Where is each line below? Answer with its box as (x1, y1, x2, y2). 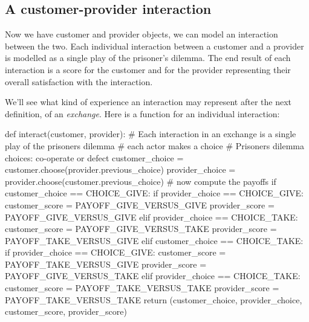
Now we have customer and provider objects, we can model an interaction (5, 28, 278, 40)
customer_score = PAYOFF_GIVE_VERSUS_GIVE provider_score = (5, 198, 275, 211)
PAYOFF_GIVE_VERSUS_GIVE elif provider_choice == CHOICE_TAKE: (5, 210, 298, 223)
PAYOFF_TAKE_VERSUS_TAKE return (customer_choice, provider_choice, (5, 293, 302, 306)
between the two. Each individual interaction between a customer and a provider (5, 39, 304, 52)
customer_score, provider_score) (5, 305, 127, 318)
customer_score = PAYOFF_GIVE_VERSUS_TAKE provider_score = (5, 222, 277, 235)
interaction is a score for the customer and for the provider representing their (5, 63, 291, 76)
